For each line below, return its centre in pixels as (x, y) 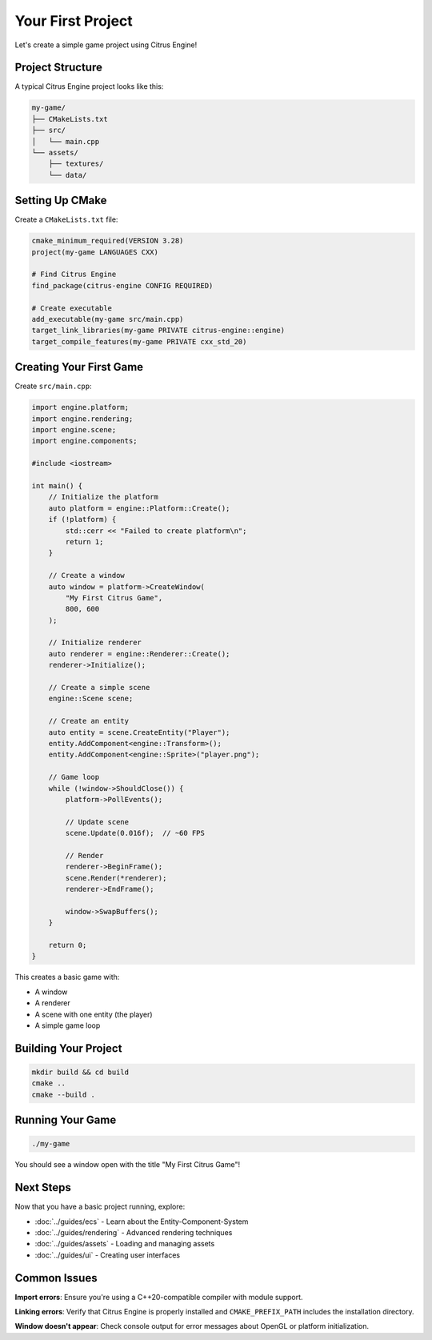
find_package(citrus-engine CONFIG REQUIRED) (122, 285)
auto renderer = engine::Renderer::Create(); (139, 654)
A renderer (53, 1003)
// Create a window (87, 576)
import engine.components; (84, 441)
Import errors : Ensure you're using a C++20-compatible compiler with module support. (159, 1297)
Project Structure (59, 68)
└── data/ (68, 175)
